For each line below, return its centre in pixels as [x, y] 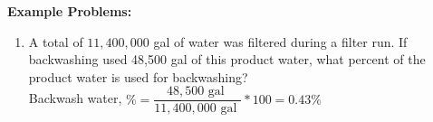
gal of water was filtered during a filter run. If [280, 41]
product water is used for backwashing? [138, 76]
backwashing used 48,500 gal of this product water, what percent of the [227, 59]
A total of [56, 41]
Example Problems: [70, 11]
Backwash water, [75, 98]
